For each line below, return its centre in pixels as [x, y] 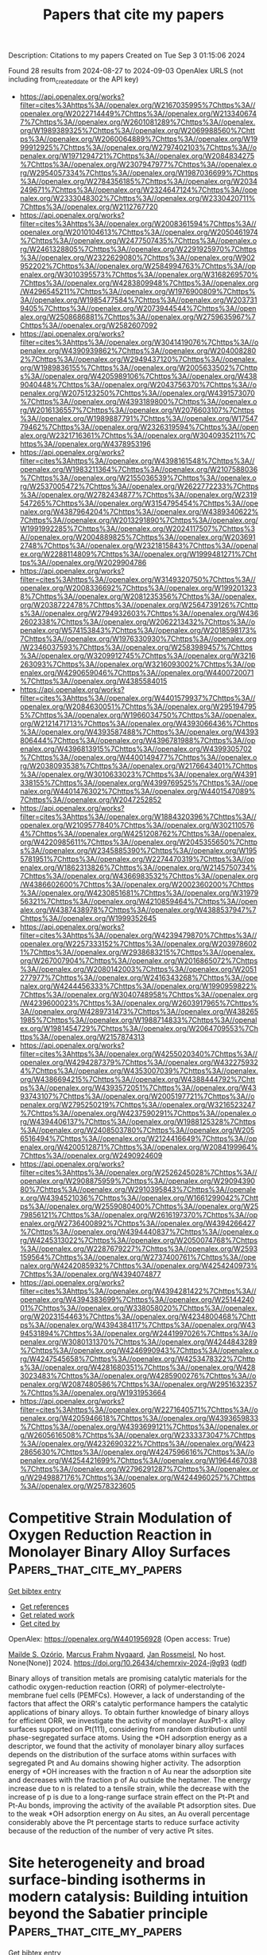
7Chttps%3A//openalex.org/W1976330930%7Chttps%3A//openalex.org [138, 639]
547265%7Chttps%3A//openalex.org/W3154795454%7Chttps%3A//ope [139, 503]
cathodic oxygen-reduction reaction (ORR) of [82, 1686]
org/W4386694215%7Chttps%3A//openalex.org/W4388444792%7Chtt [137, 1079]
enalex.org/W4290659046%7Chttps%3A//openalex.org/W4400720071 [137, 672]
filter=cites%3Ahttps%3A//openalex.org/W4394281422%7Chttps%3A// [138, 1291]
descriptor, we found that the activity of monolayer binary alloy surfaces [126, 1746]
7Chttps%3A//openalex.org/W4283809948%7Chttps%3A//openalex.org [139, 283]
